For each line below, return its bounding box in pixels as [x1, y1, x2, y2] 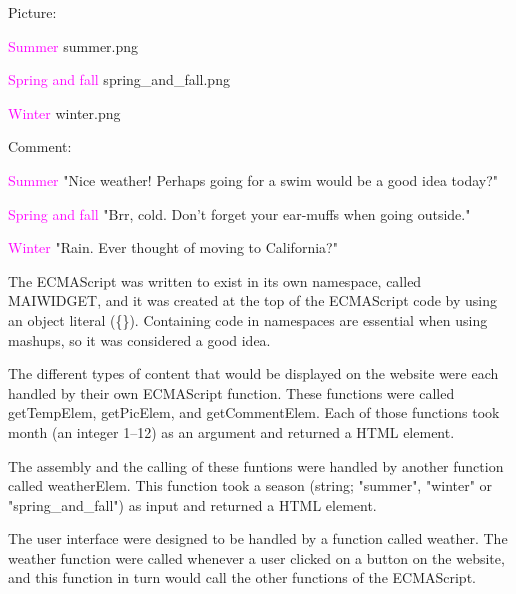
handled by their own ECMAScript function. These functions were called [8, 382, 455, 403]
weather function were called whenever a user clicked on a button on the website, [8, 547, 505, 568]
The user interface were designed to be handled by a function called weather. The [8, 528, 508, 549]
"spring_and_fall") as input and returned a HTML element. [8, 494, 377, 515]
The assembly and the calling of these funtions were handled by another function [8, 455, 504, 476]
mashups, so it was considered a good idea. [8, 329, 271, 350]
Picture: [8, 2, 57, 22]
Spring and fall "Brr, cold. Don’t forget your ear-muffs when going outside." [8, 203, 471, 224]
